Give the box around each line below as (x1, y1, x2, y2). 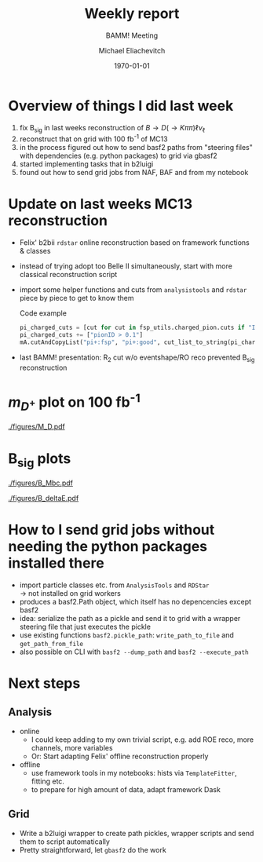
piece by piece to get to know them (19, 294, 134, 303)
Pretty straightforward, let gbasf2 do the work (19, 845, 166, 854)
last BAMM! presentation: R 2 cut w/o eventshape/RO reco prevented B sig (19, 352, 255, 363)
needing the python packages (8, 538, 208, 556)
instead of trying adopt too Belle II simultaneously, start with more (19, 261, 233, 271)
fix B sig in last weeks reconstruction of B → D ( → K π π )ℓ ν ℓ (19, 122, 206, 134)
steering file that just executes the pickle (19, 622, 152, 631)
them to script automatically (19, 837, 110, 846)
